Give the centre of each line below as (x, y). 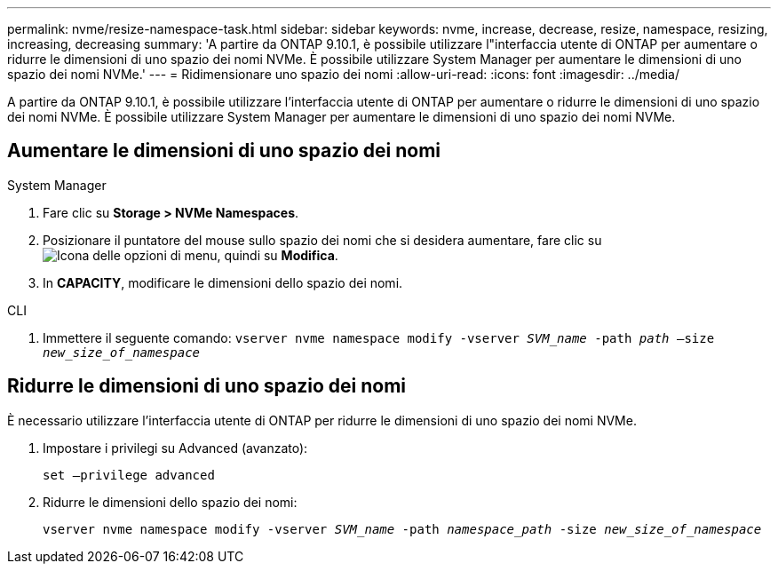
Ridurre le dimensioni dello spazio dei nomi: (170, 502)
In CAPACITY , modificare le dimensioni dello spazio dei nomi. (223, 282)
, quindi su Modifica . (278, 255)
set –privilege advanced (129, 475)
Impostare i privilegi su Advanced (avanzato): (175, 448)
